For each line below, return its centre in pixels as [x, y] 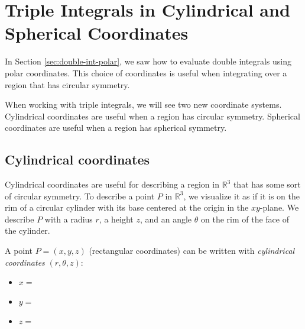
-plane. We [279, 207]
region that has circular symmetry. [67, 84]
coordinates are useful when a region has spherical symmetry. [116, 128]
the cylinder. [27, 230]
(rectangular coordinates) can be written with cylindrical [192, 251]
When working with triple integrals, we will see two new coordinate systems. [143, 104]
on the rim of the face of [245, 219]
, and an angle [166, 219]
